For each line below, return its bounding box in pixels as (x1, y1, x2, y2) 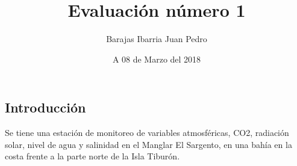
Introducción (5, 98, 86, 117)
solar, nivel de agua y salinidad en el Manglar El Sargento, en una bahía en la (5, 138, 292, 150)
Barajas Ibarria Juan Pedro (106, 32, 207, 45)
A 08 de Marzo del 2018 (112, 52, 201, 65)
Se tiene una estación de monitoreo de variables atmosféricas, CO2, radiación (5, 126, 289, 139)
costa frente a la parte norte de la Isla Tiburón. (5, 150, 180, 162)
